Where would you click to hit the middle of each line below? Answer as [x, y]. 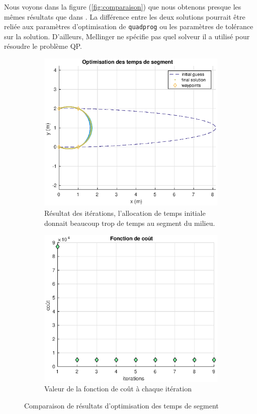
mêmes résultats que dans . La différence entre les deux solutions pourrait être [125, 16]
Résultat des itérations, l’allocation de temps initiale [125, 213]
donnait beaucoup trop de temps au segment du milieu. [130, 223]
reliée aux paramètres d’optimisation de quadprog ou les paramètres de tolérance [129, 26]
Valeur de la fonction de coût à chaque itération [118, 389]
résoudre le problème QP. [43, 46]
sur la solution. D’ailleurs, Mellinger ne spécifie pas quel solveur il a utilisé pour [127, 36]
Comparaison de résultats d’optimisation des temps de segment [121, 405]
